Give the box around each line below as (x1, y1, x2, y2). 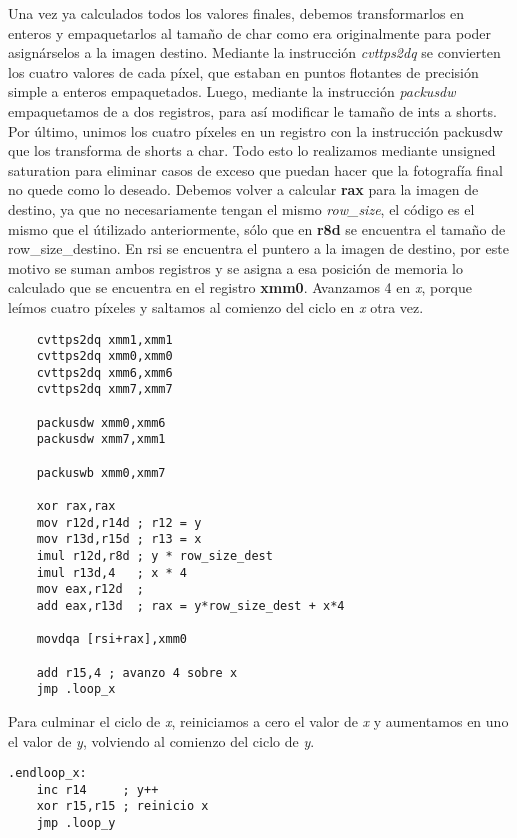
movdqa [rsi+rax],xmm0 (36, 632, 187, 647)
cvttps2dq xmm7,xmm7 (36, 382, 173, 397)
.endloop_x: (8, 766, 87, 781)
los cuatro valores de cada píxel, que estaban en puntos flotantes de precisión (8, 61, 479, 82)
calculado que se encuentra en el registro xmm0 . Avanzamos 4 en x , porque (8, 277, 473, 298)
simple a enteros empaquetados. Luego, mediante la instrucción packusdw (8, 81, 456, 102)
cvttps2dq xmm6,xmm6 (36, 365, 173, 380)
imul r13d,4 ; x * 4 (36, 565, 187, 580)
